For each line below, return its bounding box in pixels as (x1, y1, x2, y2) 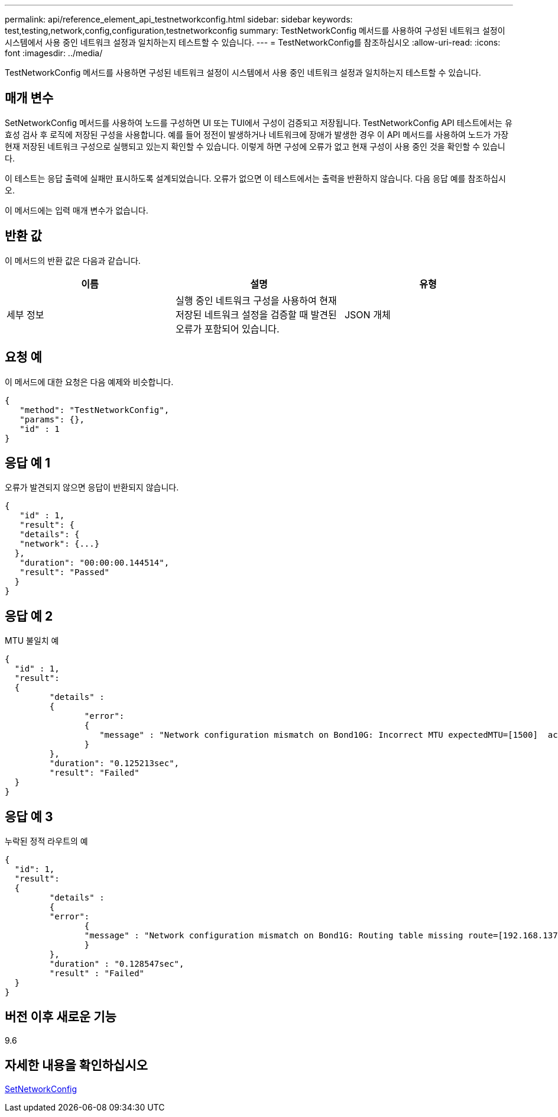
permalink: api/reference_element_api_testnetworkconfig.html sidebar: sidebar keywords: (5, 14, 353, 24)
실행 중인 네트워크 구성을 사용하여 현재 (175, 294, 337, 306)
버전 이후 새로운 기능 (5, 1009, 116, 1025)
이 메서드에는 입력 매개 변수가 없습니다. (5, 205, 148, 215)
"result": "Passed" (20, 567, 110, 577)
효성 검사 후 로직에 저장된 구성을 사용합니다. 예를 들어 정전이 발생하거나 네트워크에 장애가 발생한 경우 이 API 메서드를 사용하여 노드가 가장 (5, 129, 509, 140)
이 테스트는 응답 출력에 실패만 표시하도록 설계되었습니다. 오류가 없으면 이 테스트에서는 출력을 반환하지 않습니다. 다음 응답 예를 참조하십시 (5, 173, 506, 183)
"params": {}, (20, 414, 85, 424)
